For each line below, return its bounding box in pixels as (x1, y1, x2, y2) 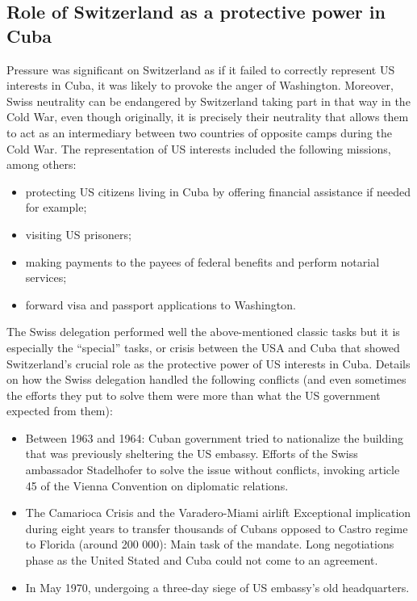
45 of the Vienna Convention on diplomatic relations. (25, 477, 289, 494)
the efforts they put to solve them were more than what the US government (6, 386, 381, 403)
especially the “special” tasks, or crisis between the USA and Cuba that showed (6, 338, 400, 355)
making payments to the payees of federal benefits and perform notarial (25, 253, 380, 270)
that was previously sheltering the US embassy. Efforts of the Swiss (25, 445, 358, 462)
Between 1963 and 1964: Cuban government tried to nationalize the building (25, 429, 403, 446)
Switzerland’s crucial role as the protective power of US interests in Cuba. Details (6, 355, 411, 372)
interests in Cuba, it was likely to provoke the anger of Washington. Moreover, (6, 77, 394, 94)
